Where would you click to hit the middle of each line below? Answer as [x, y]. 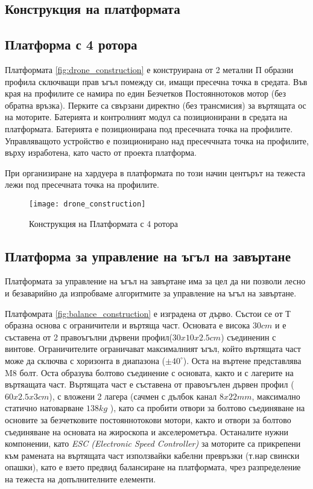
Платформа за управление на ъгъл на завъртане [148, 256]
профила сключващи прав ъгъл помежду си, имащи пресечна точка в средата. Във [156, 81]
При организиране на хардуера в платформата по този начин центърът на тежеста [155, 172]
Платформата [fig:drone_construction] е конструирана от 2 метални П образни [149, 69]
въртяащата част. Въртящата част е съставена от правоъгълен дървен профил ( [150, 384]
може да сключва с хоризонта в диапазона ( [85, 360]
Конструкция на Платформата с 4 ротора [103, 223]
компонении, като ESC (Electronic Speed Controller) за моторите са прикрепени [153, 443]
